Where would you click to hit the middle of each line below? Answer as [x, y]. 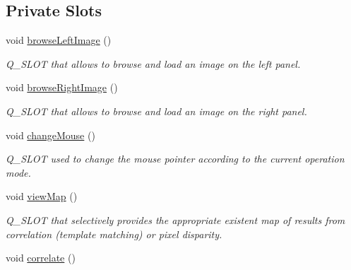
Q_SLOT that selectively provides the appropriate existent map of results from [175, 219]
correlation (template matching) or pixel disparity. [114, 234]
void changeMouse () [50, 135]
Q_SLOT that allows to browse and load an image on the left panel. [153, 63]
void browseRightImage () [62, 87]
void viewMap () [42, 196]
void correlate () [41, 258]
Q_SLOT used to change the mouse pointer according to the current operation [175, 159]
